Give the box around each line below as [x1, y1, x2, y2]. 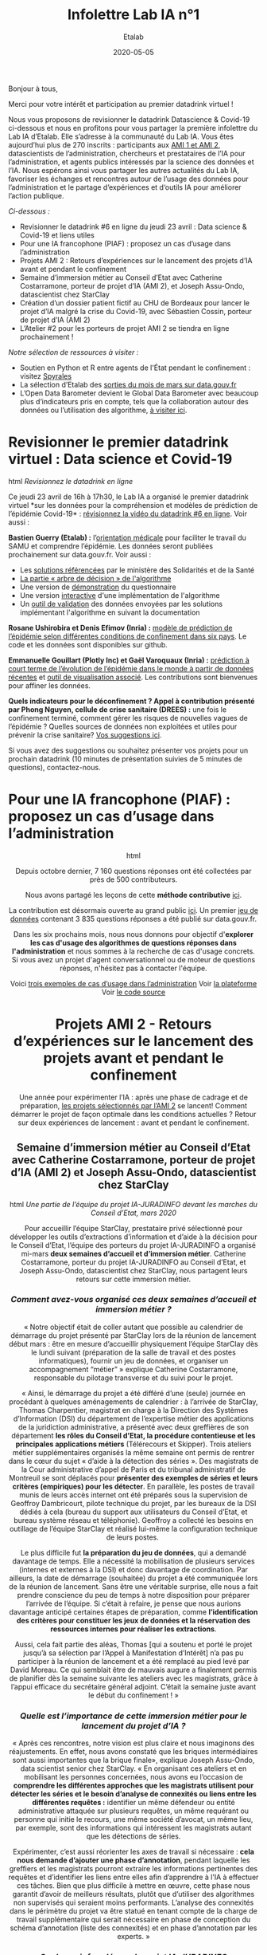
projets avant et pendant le [43, 1049, 224, 1067]
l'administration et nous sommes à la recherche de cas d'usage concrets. [11, 946, 256, 956]
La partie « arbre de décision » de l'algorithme [19, 573, 172, 583]
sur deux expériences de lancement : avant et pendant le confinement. [17, 1118, 250, 1127]
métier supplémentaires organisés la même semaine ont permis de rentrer [12, 1447, 255, 1457]
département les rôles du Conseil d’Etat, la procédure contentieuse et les [11, 1430, 256, 1440]
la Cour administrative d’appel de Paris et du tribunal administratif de [21, 1465, 246, 1474]
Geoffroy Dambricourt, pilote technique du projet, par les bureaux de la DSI [10, 1498, 257, 1508]
